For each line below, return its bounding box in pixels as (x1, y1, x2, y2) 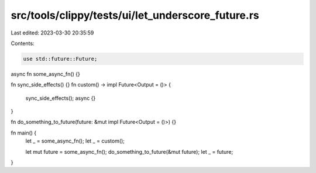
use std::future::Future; (23, 56, 98, 62)
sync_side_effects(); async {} (25, 94, 96, 102)
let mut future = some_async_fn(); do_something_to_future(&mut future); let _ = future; (25, 148, 233, 155)
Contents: (11, 40, 35, 47)
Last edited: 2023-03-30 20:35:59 (11, 29, 94, 36)
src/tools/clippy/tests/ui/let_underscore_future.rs (11, 9, 260, 22)
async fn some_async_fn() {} (11, 70, 80, 77)
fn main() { (11, 129, 37, 136)
